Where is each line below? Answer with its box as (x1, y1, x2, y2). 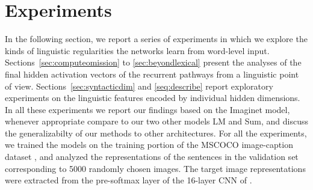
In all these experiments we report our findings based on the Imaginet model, (5, 103, 290, 115)
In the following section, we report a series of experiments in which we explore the (5, 32, 308, 45)
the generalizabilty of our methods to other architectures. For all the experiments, (5, 126, 307, 139)
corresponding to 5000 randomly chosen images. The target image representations (5, 162, 306, 174)
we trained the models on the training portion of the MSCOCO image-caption (5, 138, 293, 151)
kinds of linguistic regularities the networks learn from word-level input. (5, 44, 270, 57)
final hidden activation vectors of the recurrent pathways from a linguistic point (5, 67, 299, 80)
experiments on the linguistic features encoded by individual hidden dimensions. (5, 91, 300, 104)
